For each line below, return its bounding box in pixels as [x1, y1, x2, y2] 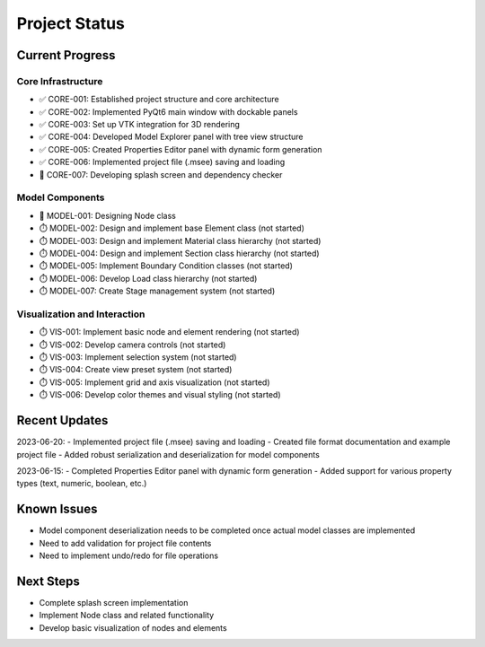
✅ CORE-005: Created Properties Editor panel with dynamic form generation [39, 144, 322, 154]
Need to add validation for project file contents [39, 538, 212, 548]
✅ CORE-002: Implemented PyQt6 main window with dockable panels [39, 106, 298, 117]
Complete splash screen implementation [39, 597, 189, 608]
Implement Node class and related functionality [39, 610, 215, 621]
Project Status [16, 13, 126, 33]
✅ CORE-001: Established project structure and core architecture [39, 94, 279, 105]
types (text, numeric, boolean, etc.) [16, 478, 147, 489]
